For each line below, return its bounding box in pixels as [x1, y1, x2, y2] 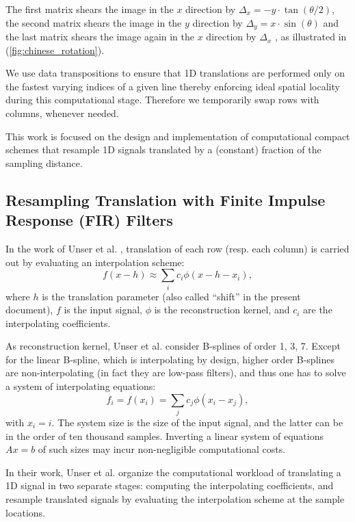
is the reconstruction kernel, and [154, 302, 290, 317]
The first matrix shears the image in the [5, 2, 174, 16]
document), [5, 302, 53, 317]
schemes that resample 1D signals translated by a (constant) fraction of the [5, 142, 321, 157]
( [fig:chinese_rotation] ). [5, 42, 105, 57]
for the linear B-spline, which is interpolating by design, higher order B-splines [5, 352, 334, 366]
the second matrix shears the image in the [5, 15, 182, 29]
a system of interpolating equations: [5, 379, 156, 393]
